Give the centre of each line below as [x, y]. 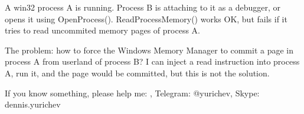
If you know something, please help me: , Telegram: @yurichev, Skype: [132, 93]
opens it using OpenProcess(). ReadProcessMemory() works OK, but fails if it [146, 19]
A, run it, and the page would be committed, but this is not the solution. [137, 73]
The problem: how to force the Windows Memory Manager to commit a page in [149, 50]
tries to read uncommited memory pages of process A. [102, 30]
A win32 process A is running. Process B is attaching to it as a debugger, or [143, 7]
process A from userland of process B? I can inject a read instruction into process [152, 61]
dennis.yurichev [33, 104]
